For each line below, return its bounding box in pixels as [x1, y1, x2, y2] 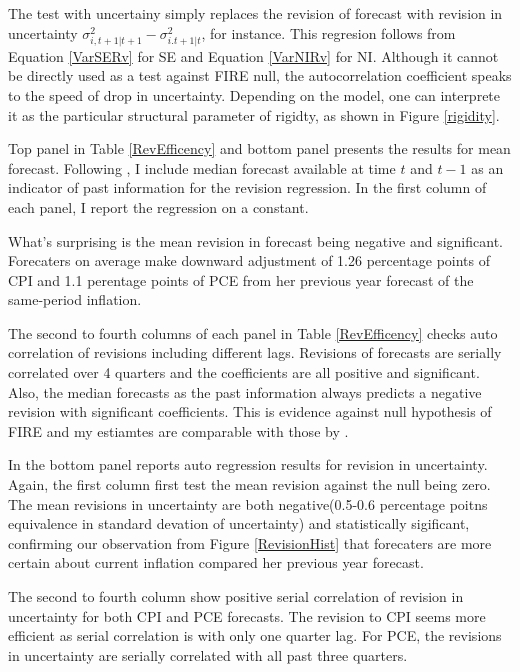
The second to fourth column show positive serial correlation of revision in [8, 586, 464, 606]
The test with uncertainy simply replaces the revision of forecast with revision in [8, 3, 503, 23]
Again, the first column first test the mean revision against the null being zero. [8, 474, 491, 495]
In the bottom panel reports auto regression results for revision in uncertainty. [8, 454, 488, 475]
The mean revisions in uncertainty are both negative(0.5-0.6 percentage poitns [8, 493, 488, 514]
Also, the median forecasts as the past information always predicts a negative [8, 381, 482, 402]
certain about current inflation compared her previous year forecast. [8, 552, 424, 573]
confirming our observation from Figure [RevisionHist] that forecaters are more [8, 532, 492, 553]
